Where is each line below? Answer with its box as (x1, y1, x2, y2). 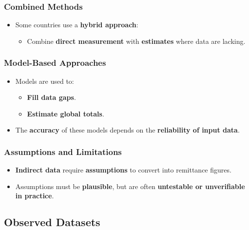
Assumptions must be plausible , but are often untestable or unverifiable (15, 181, 245, 191)
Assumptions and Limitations (4, 145, 122, 157)
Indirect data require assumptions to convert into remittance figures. (15, 165, 231, 175)
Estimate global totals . (27, 108, 104, 118)
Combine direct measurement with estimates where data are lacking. (27, 36, 246, 46)
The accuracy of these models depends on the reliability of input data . (15, 125, 240, 135)
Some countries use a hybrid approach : (15, 19, 138, 30)
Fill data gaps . (27, 92, 76, 102)
